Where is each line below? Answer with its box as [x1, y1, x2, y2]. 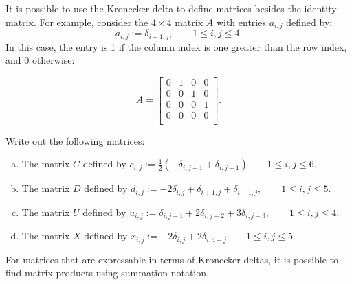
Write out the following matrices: [5, 133, 145, 147]
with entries [216, 14, 266, 29]
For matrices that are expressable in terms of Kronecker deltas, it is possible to [5, 252, 339, 266]
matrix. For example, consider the [5, 14, 148, 29]
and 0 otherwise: [5, 53, 75, 67]
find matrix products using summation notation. [5, 265, 209, 280]
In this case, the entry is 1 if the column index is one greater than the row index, [5, 39, 347, 54]
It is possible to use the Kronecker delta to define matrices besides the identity [5, 1, 337, 15]
